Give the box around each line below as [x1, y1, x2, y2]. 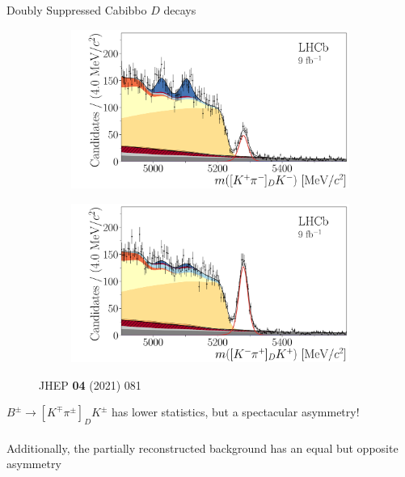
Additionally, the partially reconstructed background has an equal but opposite [6, 439, 399, 456]
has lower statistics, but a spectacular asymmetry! [111, 403, 360, 420]
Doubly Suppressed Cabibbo [6, 2, 147, 18]
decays [163, 2, 196, 18]
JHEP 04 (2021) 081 [39, 376, 141, 393]
